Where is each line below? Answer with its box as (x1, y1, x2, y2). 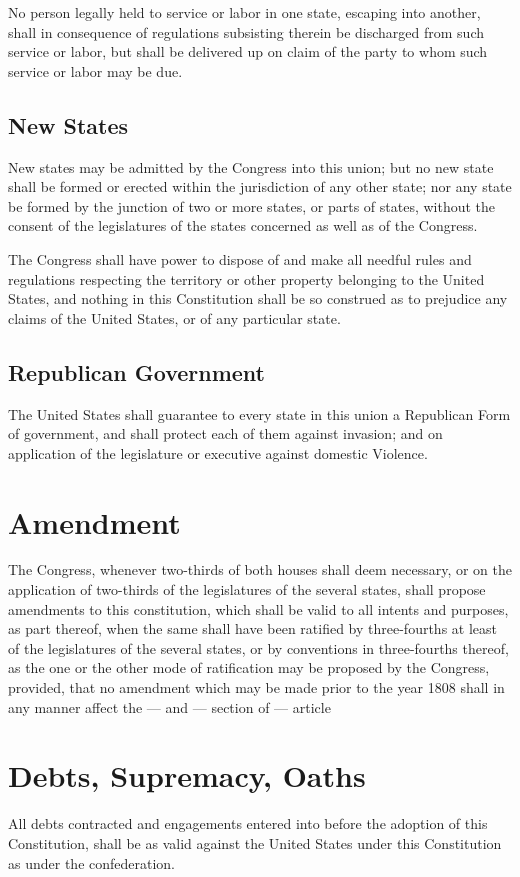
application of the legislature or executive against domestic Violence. (8, 442, 428, 463)
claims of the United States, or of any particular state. (8, 307, 341, 328)
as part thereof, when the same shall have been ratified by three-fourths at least (8, 618, 498, 639)
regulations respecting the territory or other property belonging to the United (8, 268, 485, 289)
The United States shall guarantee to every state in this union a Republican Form (8, 403, 511, 424)
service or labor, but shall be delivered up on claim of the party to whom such (8, 41, 488, 62)
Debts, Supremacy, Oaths (8, 755, 366, 796)
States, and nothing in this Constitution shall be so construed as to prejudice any (8, 288, 508, 309)
